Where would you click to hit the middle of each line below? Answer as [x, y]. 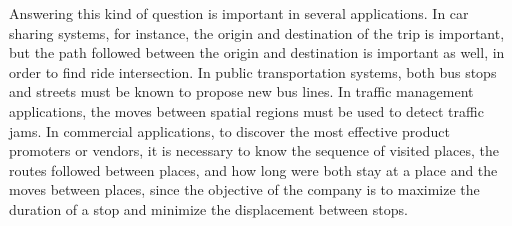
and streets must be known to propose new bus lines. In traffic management [241, 91]
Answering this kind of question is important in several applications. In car [239, 13]
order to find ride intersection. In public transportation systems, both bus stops [253, 71]
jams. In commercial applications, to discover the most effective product [229, 130]
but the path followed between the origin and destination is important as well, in [257, 52]
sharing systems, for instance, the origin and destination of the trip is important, [257, 32]
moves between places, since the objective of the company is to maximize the [244, 189]
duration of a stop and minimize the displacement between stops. [208, 208]
